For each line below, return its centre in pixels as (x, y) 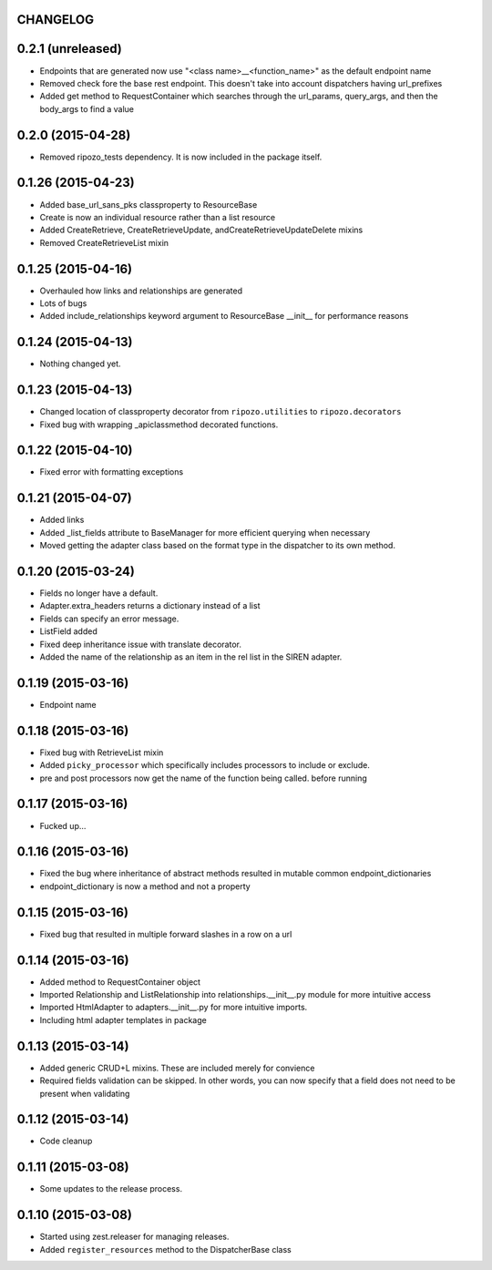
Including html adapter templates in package (123, 1019)
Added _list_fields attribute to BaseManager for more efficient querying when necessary (205, 532)
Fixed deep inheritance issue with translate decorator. (140, 644)
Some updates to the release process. (111, 1189)
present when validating (85, 1093)
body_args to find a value (87, 108)
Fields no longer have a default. (99, 593)
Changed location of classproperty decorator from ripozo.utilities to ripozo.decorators (220, 412)
